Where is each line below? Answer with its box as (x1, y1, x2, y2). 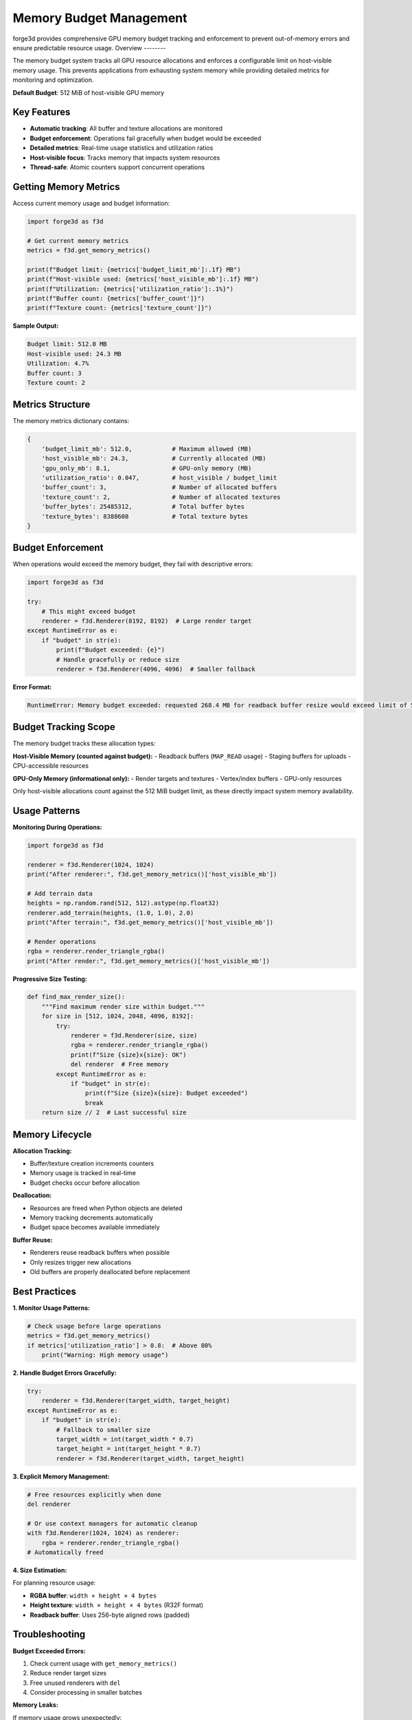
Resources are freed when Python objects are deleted (30, 1204, 183, 1212)
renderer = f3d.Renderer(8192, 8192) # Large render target (41, 616, 252, 625)
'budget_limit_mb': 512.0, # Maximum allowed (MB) (41, 444, 252, 453)
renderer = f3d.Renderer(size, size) (70, 1032, 198, 1040)
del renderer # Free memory (70, 1060, 169, 1068)
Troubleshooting (12, 1628, 86, 1640)
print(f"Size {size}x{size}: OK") (70, 1051, 187, 1059)
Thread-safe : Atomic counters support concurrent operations (30, 162, 205, 171)
